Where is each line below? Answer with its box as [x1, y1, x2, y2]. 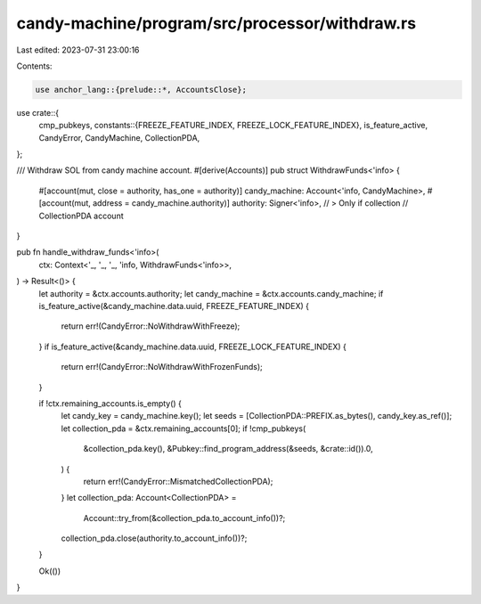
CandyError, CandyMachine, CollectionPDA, [38, 132, 200, 143]
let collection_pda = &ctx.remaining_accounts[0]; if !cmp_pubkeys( [61, 423, 306, 434]
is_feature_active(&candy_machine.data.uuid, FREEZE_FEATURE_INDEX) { [38, 300, 309, 311]
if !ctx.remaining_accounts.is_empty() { [38, 397, 183, 409]
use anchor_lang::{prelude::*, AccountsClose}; [35, 85, 247, 94]
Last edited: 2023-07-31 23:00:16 [16, 45, 140, 55]
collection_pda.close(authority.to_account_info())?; [61, 533, 248, 543]
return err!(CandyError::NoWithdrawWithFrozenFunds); [61, 362, 263, 372]
